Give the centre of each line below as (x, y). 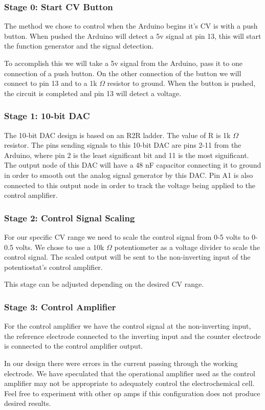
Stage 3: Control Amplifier (60, 306)
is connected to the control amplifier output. (74, 346)
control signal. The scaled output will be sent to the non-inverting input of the (127, 257)
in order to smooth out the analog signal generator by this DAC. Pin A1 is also (129, 175)
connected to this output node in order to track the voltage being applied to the (130, 185)
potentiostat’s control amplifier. (53, 267)
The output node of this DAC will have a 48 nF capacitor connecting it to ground (133, 165)
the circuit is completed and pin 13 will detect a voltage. (93, 93)
